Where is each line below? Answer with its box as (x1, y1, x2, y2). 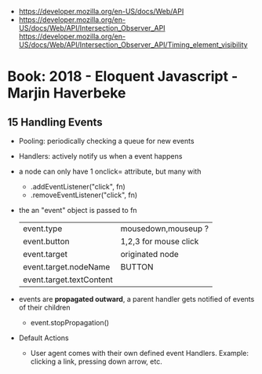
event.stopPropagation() (30, 318, 110, 327)
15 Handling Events (7, 115, 103, 129)
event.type (22, 223, 63, 234)
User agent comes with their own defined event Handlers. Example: (30, 349, 249, 357)
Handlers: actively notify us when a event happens (18, 152, 183, 160)
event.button (22, 236, 70, 247)
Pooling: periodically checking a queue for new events (18, 137, 195, 145)
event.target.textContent (22, 274, 113, 285)
